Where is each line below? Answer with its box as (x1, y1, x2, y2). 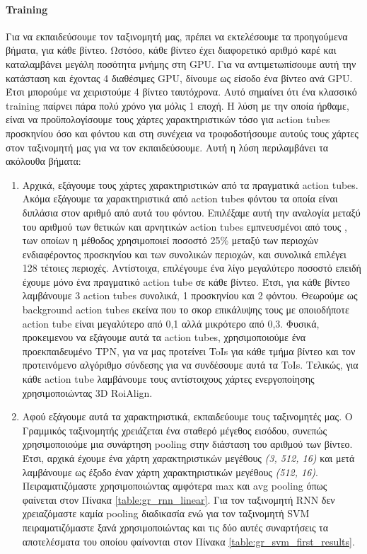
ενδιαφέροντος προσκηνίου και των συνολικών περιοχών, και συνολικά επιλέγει (22, 246, 346, 261)
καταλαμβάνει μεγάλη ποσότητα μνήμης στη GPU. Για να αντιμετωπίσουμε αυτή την (6, 56, 356, 71)
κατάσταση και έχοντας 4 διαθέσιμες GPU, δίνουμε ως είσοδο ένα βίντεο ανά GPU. (6, 70, 353, 85)
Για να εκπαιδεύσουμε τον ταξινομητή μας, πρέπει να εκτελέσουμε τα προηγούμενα (6, 28, 348, 43)
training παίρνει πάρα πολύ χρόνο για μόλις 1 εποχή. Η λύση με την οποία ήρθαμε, (6, 98, 349, 112)
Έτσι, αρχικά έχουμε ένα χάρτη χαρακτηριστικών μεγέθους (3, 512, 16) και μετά (22, 451, 355, 466)
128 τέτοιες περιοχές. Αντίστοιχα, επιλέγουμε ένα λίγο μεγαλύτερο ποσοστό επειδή (22, 260, 361, 275)
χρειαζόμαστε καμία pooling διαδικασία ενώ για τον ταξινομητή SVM (22, 506, 310, 521)
